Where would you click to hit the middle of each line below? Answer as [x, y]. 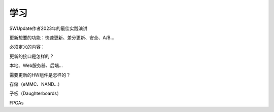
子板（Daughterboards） [36, 93]
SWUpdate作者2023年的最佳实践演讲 [48, 28]
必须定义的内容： [27, 47]
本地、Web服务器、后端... [36, 65]
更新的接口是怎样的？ [32, 56]
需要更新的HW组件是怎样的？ [40, 75]
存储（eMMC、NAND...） [36, 84]
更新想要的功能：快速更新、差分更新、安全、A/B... [62, 38]
